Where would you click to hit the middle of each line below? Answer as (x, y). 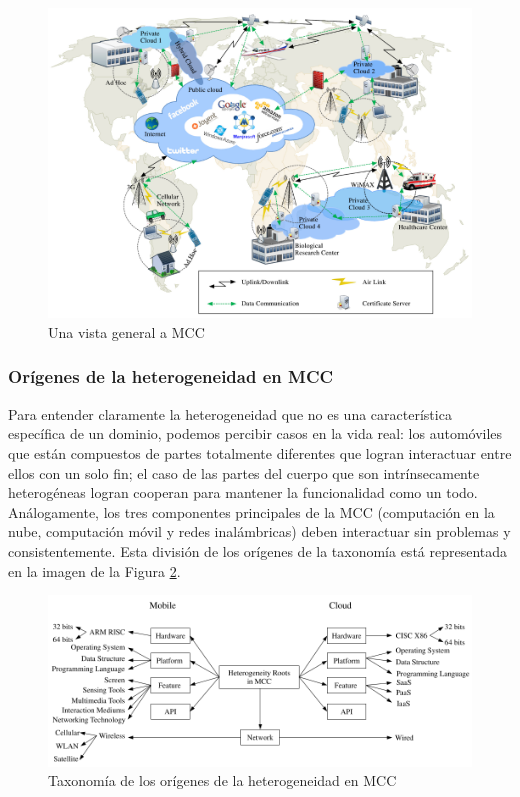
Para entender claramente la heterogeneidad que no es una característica (230, 413)
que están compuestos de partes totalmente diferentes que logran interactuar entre (260, 452)
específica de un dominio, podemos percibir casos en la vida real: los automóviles (255, 433)
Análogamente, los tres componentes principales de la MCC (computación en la (251, 511)
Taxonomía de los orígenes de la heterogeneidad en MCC (222, 780)
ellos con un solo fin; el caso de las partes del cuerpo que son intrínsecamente (244, 472)
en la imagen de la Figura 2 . (94, 570)
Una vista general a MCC (126, 331)
